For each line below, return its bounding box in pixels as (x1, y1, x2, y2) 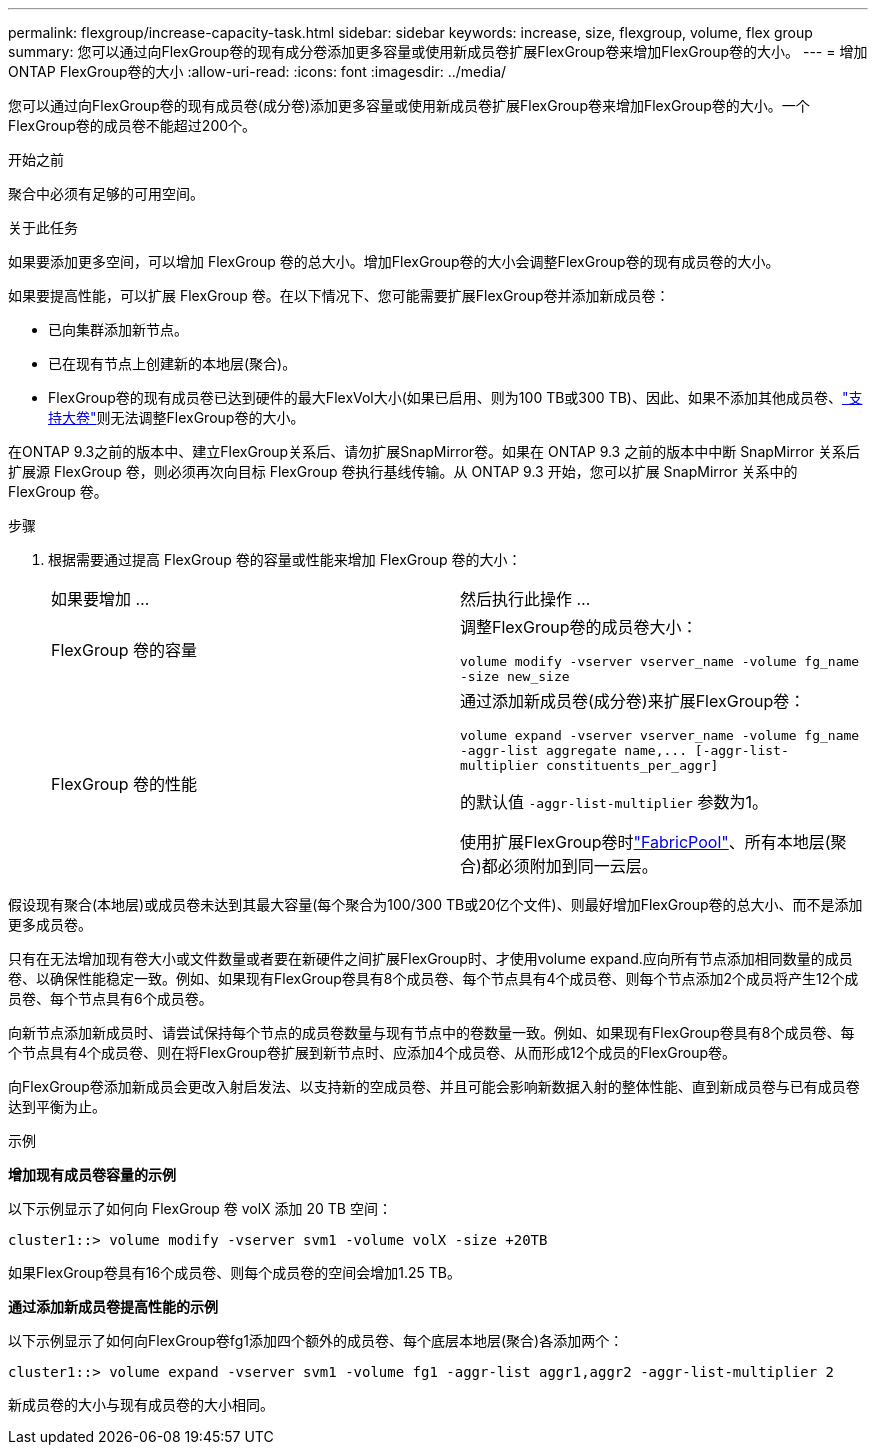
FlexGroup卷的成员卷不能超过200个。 (8, 117, 257, 134)
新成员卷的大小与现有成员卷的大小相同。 (8, 1396, 274, 1413)
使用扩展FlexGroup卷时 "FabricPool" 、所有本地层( (460, 832, 831, 852)
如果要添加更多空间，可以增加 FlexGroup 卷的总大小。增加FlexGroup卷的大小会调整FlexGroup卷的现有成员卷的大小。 (8, 253, 780, 270)
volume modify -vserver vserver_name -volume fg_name (460, 654, 860, 669)
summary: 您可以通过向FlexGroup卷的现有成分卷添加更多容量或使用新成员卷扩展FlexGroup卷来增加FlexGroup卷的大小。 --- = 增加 (8, 43, 868, 60)
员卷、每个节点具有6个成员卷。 (8, 990, 213, 1007)
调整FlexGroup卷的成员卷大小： (460, 617, 698, 637)
